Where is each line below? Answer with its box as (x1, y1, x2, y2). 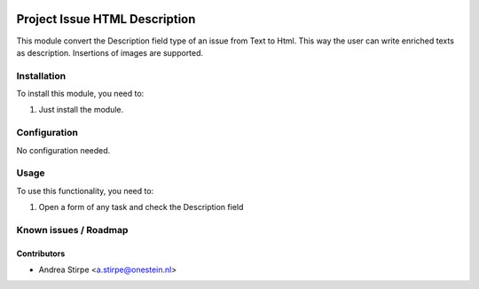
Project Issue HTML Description (16, 12, 196, 27)
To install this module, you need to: (16, 89, 145, 99)
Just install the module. (38, 105, 124, 115)
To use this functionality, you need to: (16, 185, 154, 196)
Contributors (16, 248, 66, 259)
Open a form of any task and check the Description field (38, 202, 244, 213)
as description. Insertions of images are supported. (16, 47, 204, 58)
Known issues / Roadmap (16, 223, 129, 236)
